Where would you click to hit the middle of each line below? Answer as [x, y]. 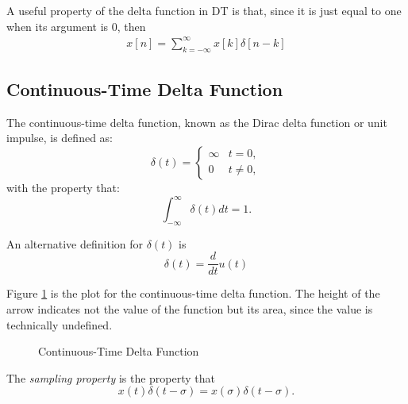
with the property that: [63, 187]
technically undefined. [60, 324]
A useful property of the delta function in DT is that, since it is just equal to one [204, 10]
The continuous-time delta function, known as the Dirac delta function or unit [197, 122]
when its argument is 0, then [76, 26]
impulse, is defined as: [60, 138]
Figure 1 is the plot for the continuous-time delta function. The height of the [193, 293]
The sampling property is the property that [111, 377]
